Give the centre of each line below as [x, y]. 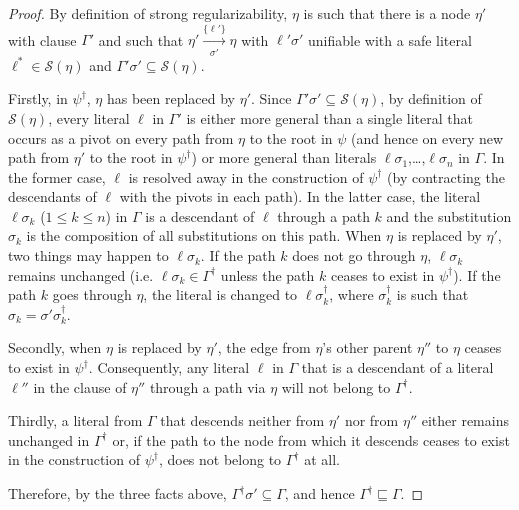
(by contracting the [446, 176]
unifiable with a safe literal [390, 39]
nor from [371, 420]
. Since [271, 98]
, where [351, 294]
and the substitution [449, 215]
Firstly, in [38, 98]
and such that [141, 39]
